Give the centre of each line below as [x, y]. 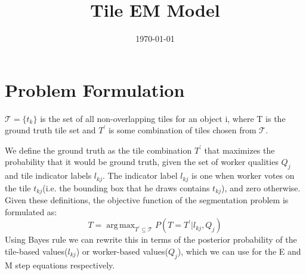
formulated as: [31, 211]
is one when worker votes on [243, 175]
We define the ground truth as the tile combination [98, 150]
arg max [121, 226]
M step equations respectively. [60, 265]
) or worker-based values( [122, 251]
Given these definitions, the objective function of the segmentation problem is [147, 200]
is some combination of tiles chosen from [182, 130]
